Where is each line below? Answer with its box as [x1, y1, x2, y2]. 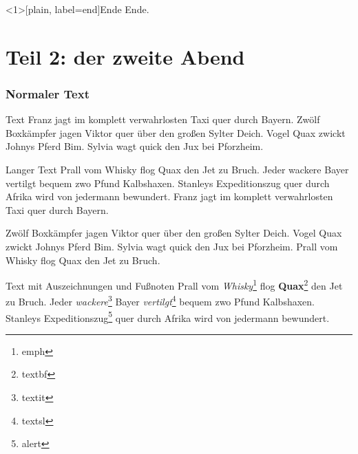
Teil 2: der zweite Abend [6, 42, 245, 70]
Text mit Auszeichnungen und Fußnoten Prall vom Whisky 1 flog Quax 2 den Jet [6, 277, 343, 292]
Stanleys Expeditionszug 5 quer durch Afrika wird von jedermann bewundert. [6, 308, 330, 325]
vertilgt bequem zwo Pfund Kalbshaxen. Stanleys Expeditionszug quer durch [6, 175, 330, 190]
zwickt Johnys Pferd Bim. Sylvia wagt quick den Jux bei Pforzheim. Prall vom [6, 239, 338, 253]
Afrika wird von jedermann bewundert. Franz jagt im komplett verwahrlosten [6, 189, 333, 204]
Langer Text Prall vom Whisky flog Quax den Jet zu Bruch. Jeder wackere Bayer [6, 162, 349, 176]
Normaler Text [6, 85, 89, 102]
